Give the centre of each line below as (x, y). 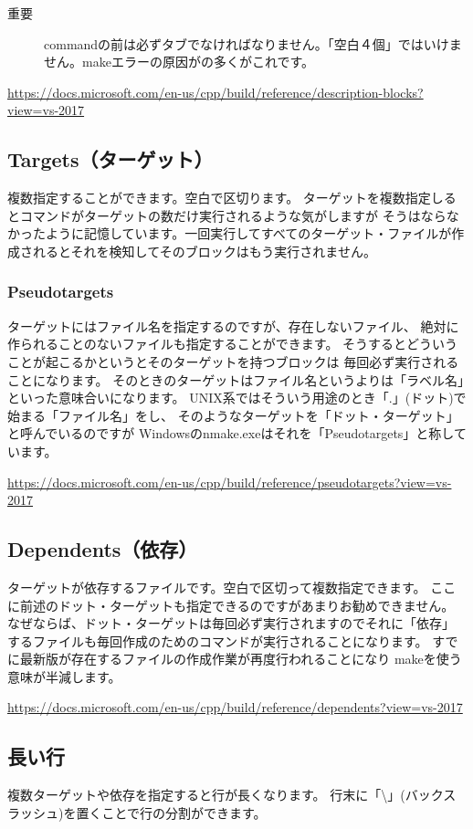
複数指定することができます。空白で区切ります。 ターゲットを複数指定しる (232, 198)
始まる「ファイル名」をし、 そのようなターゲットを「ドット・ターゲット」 (233, 415)
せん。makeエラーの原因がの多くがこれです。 (179, 62)
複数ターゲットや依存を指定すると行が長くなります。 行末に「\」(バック (226, 795)
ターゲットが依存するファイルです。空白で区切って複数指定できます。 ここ (232, 587)
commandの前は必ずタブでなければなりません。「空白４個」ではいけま (253, 43)
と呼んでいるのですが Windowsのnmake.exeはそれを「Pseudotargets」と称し (231, 433)
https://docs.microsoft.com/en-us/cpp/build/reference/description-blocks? (215, 92)
